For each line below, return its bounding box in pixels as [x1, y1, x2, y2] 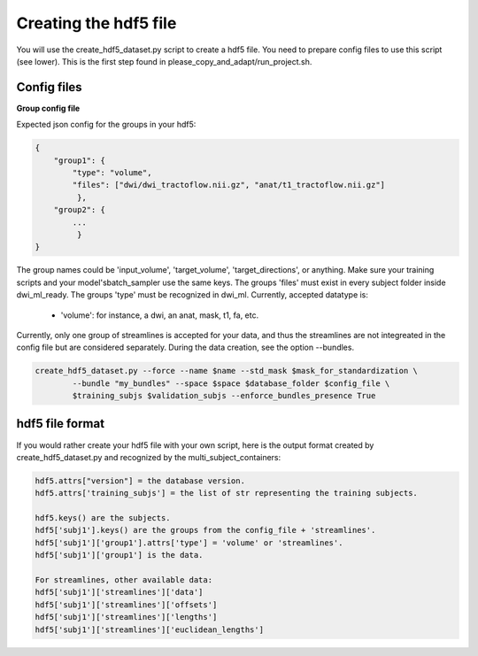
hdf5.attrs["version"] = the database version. [35, 475, 245, 486]
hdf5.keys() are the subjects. [35, 513, 172, 523]
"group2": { [53, 205, 106, 215]
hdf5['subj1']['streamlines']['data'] [35, 587, 204, 598]
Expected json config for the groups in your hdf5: [16, 120, 197, 130]
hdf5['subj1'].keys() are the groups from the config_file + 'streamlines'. [35, 525, 376, 536]
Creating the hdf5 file [16, 13, 177, 33]
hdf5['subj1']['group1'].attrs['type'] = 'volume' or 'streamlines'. [35, 537, 343, 548]
